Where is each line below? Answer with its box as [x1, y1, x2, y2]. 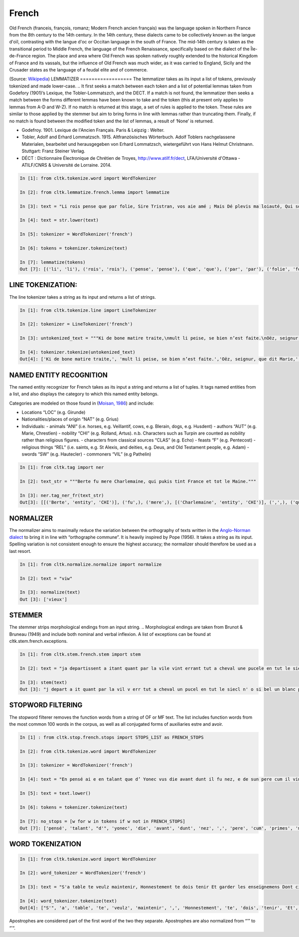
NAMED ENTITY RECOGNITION [9, 371, 108, 379]
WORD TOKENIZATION [9, 840, 82, 849]
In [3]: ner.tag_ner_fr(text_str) [19, 492, 104, 498]
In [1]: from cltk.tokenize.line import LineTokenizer [19, 307, 156, 313]
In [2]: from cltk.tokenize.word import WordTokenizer [19, 748, 156, 754]
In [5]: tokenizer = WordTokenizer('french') [19, 231, 133, 237]
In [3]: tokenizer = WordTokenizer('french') [19, 762, 133, 768]
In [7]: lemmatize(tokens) [19, 259, 86, 265]
